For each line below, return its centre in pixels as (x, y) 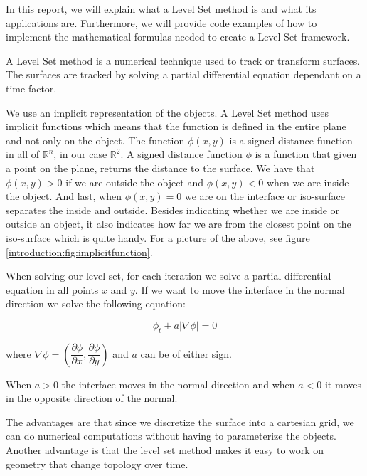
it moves (343, 384)
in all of (23, 154)
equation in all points (52, 289)
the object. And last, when (64, 196)
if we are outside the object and (135, 182)
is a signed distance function (291, 140)
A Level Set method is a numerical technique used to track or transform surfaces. (183, 60)
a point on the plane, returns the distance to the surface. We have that (160, 168)
